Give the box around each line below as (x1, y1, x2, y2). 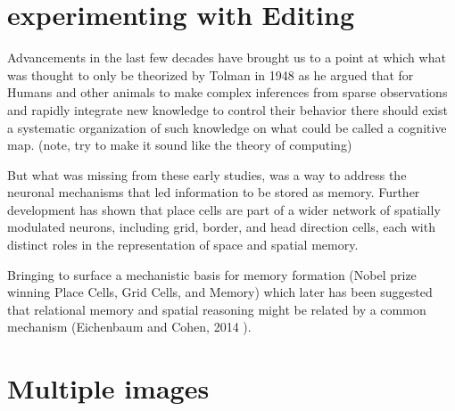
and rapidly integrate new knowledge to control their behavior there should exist (7, 100, 448, 119)
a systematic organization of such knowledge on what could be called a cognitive (7, 118, 447, 136)
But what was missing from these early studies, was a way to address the (7, 165, 407, 184)
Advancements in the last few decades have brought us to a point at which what (7, 48, 446, 67)
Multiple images (7, 370, 210, 407)
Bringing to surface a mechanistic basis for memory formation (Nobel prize (7, 265, 417, 284)
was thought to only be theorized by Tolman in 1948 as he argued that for (7, 65, 414, 84)
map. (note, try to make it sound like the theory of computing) (7, 136, 352, 154)
